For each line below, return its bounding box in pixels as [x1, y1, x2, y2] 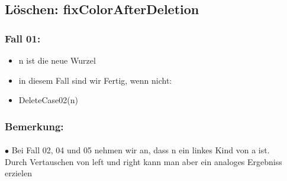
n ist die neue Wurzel [18, 54, 96, 66]
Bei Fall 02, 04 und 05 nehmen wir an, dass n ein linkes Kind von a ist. [11, 144, 270, 156]
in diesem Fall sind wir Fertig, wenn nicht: [18, 74, 172, 86]
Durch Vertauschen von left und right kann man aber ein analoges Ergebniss [5, 155, 282, 167]
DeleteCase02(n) [18, 94, 78, 106]
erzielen [5, 167, 32, 179]
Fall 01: [5, 31, 41, 45]
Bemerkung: [5, 119, 64, 133]
